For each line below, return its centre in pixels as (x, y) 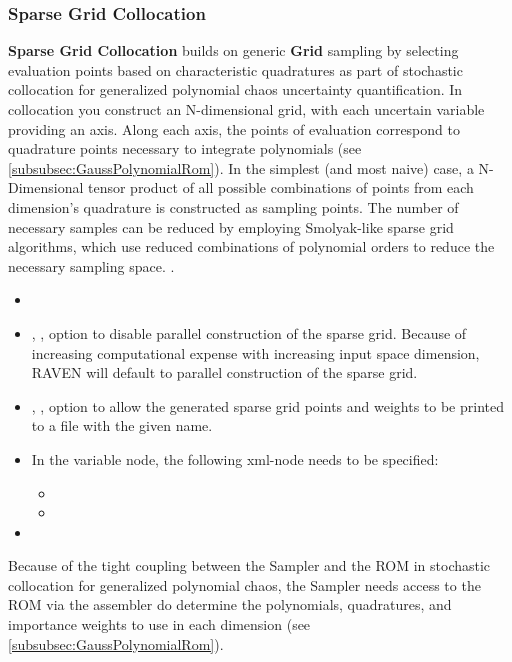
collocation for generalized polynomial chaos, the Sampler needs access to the (244, 584)
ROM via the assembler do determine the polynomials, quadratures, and (230, 604)
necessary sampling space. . (91, 265)
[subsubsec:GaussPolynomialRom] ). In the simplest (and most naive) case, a (241, 167)
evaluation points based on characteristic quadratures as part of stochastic (235, 69)
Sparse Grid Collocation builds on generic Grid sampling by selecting (233, 50)
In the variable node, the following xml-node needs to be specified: (235, 458)
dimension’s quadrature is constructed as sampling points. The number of (233, 206)
